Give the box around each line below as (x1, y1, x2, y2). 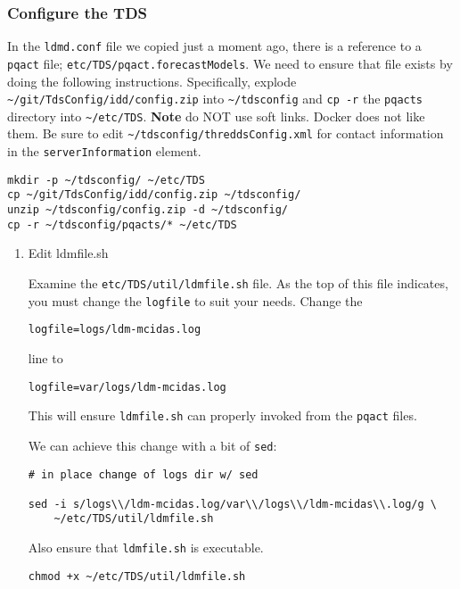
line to (28, 348, 63, 367)
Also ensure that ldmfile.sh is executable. (28, 538, 264, 557)
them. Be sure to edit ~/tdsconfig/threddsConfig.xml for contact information (7, 124, 444, 143)
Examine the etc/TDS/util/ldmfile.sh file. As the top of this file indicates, (28, 273, 448, 292)
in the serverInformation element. (7, 142, 201, 161)
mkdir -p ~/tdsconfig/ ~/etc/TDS (7, 173, 205, 187)
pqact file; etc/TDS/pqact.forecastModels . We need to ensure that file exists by (7, 54, 453, 72)
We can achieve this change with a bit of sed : (28, 436, 277, 454)
